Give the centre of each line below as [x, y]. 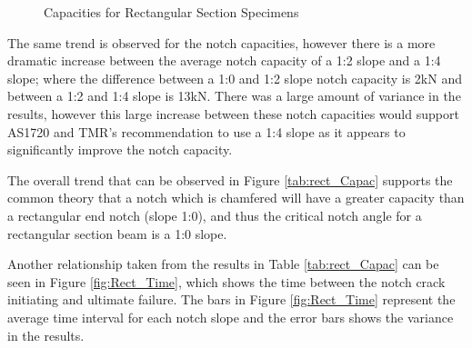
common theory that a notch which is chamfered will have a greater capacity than [236, 198]
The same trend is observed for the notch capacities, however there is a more [221, 42]
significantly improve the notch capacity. [120, 149]
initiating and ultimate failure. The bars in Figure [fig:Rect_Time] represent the [231, 299]
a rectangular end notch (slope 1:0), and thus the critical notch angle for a [215, 215]
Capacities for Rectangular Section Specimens [171, 12]
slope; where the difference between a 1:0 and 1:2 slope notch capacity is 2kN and [235, 78]
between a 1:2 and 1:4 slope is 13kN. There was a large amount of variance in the [234, 96]
